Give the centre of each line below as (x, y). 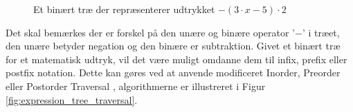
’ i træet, (321, 32)
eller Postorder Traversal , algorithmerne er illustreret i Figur (136, 86)
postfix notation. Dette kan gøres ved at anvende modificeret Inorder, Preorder (173, 72)
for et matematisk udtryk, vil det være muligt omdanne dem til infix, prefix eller (176, 59)
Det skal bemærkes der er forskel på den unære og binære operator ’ (150, 32)
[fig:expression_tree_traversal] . (72, 99)
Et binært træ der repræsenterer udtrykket (124, 9)
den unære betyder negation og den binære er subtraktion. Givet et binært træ (173, 46)
